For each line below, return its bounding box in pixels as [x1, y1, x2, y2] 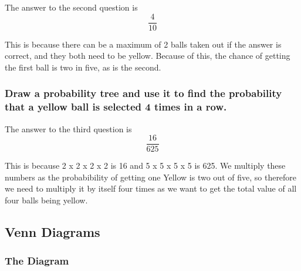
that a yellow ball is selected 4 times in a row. [5, 99, 227, 114]
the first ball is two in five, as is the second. [5, 61, 161, 73]
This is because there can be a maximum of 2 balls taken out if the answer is [5, 38, 282, 50]
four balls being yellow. [5, 194, 88, 206]
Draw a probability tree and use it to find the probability [5, 86, 282, 101]
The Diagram [5, 253, 69, 268]
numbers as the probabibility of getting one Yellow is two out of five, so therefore [5, 170, 297, 183]
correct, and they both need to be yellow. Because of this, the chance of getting [5, 49, 290, 62]
